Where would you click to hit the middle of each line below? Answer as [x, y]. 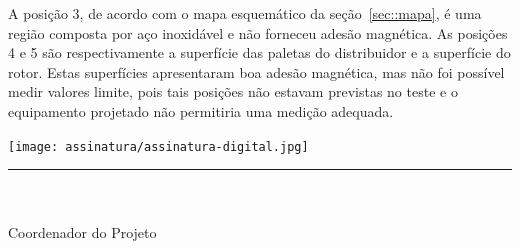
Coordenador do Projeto [82, 232]
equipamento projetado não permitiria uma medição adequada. [201, 110]
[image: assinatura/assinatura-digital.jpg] [158, 146]
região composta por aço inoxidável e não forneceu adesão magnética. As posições [258, 32]
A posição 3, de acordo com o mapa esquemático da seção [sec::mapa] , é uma [245, 13]
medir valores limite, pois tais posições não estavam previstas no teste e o [233, 91]
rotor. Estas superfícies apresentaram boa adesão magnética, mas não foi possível [256, 71]
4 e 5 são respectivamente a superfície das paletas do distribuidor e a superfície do [259, 52]
